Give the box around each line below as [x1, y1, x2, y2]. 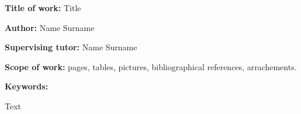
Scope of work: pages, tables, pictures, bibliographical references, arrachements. [5, 60, 297, 72]
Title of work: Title [5, 2, 81, 13]
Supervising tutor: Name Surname [5, 41, 137, 53]
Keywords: [5, 80, 49, 92]
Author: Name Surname [5, 21, 95, 33]
